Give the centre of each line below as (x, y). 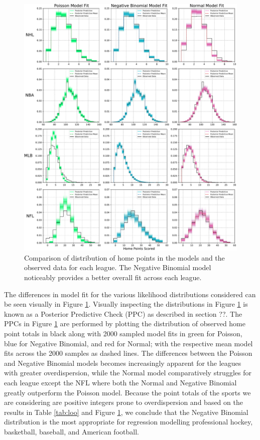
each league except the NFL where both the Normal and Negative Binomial (120, 382)
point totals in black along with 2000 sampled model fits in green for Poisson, (123, 333)
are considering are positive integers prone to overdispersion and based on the (123, 402)
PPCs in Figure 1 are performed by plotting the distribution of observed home (125, 323)
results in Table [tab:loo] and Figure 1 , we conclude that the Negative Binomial (126, 412)
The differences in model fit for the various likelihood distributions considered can (130, 294)
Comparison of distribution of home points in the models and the (124, 257)
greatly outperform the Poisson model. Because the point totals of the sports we (127, 392)
